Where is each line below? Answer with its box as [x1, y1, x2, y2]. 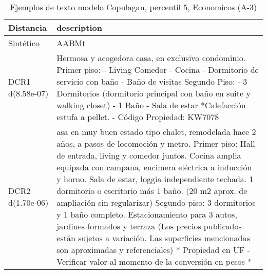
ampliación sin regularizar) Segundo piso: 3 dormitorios [56, 197, 256, 208]
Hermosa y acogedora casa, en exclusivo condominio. [56, 52, 246, 64]
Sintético [8, 37, 40, 49]
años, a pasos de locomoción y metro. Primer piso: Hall [56, 138, 255, 149]
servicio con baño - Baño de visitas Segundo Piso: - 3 [56, 75, 247, 87]
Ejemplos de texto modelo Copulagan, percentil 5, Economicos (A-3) [10, 1, 257, 13]
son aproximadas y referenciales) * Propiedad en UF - [56, 244, 251, 256]
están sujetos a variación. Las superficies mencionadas [56, 232, 250, 244]
